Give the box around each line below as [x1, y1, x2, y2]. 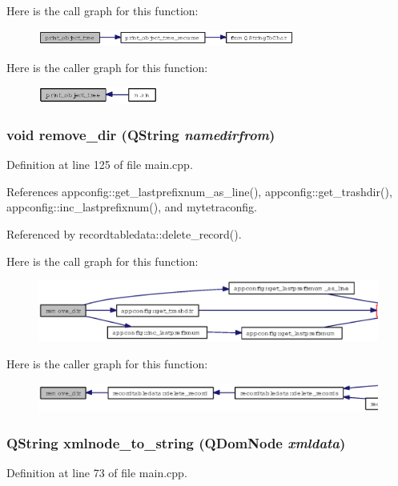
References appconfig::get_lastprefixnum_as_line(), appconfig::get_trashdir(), [6, 183, 392, 199]
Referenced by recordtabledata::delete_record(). [6, 225, 242, 242]
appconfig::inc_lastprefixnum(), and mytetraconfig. [6, 199, 257, 215]
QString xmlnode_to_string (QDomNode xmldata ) [6, 432, 346, 452]
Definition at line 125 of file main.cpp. [6, 156, 193, 173]
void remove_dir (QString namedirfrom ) [6, 124, 275, 144]
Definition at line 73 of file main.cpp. [6, 464, 187, 480]
